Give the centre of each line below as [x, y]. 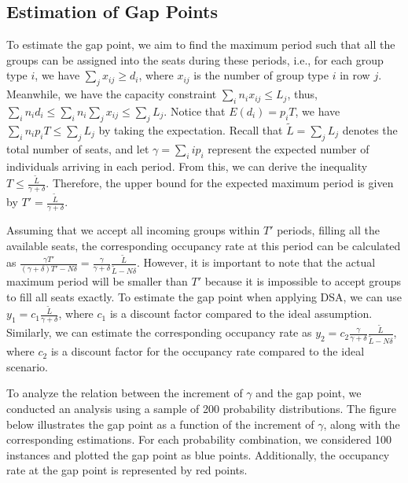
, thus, [302, 94]
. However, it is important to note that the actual [256, 262]
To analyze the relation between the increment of [125, 393]
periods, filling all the [328, 230]
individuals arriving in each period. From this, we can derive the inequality [187, 166]
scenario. [28, 366]
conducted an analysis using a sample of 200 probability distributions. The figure [202, 408]
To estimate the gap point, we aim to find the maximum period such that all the [201, 44]
